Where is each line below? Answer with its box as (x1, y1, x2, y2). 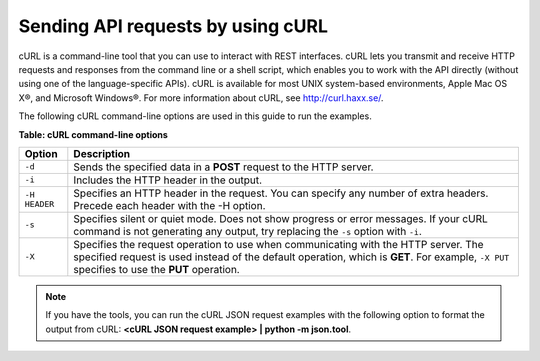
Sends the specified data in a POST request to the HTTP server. (73, 160, 374, 174)
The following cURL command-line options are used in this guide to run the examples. (18, 110, 372, 122)
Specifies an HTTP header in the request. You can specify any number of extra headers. (73, 186, 489, 200)
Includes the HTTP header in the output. (73, 173, 262, 187)
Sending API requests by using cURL (18, 15, 329, 37)
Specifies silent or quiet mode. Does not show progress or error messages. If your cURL (73, 211, 489, 225)
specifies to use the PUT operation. (73, 262, 240, 276)
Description (73, 146, 131, 160)
